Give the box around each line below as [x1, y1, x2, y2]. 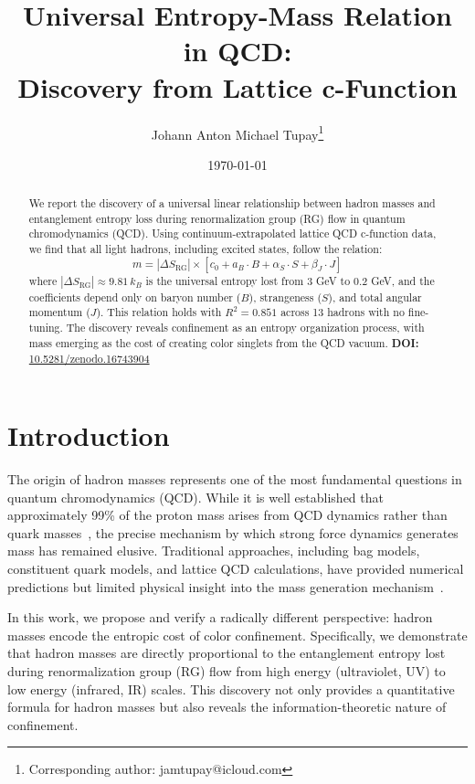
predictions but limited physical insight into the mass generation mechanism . [7, 577, 444, 596]
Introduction [7, 417, 170, 454]
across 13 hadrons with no [280, 304, 405, 320]
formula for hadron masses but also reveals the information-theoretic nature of [7, 697, 447, 716]
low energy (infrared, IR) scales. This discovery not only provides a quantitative [7, 679, 455, 698]
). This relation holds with [96, 304, 222, 320]
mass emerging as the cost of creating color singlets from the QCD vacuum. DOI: [28, 334, 419, 351]
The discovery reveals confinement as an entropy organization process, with [66, 320, 425, 335]
